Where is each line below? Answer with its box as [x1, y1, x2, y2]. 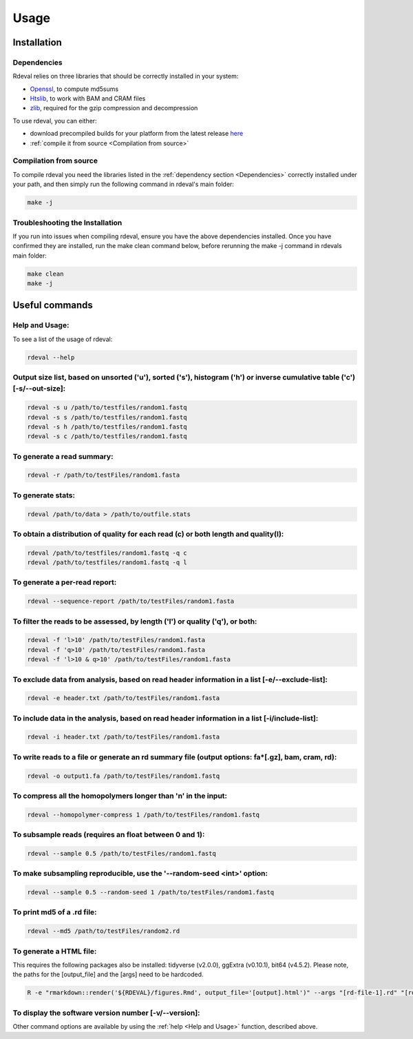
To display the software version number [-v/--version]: [12, 1008, 200, 1018]
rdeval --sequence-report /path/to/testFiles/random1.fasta [27, 597, 235, 606]
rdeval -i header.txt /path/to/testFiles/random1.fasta [27, 733, 220, 741]
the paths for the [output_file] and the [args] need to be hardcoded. [12, 970, 204, 978]
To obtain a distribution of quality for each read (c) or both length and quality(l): [12, 529, 284, 539]
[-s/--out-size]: [12, 384, 66, 393]
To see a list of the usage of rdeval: [12, 335, 113, 343]
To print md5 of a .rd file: [12, 907, 97, 917]
